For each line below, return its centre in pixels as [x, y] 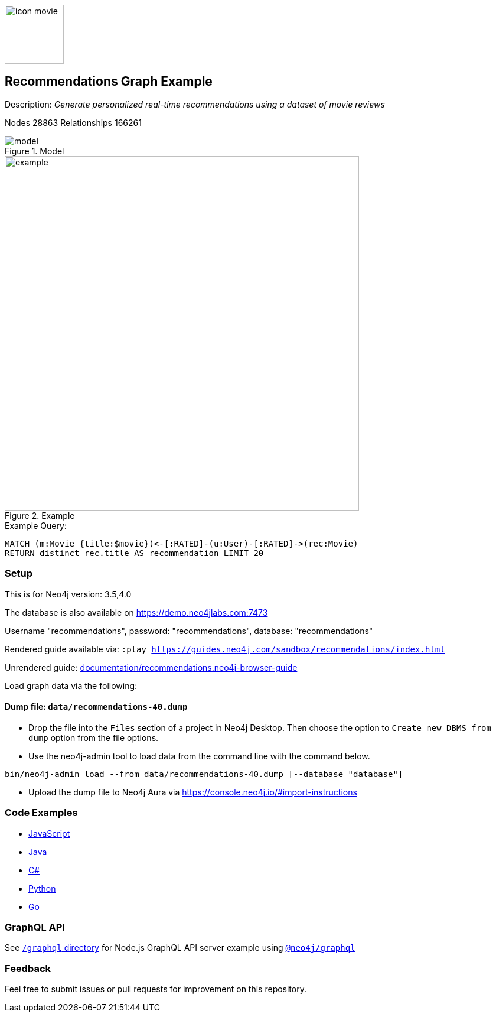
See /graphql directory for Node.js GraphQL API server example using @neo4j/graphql [180, 948]
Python [42, 888]
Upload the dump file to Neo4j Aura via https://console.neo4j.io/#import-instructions [193, 792]
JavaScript [49, 833]
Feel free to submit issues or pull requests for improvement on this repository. [156, 989]
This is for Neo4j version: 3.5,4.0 [68, 594]
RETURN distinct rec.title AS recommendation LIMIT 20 [134, 553]
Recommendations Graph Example [109, 82]
